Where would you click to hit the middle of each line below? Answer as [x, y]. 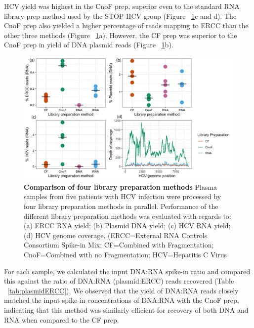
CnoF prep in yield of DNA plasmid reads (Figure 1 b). [89, 45]
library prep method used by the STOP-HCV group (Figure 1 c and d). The [120, 16]
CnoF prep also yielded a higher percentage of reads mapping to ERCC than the [126, 25]
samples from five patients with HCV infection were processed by [123, 196]
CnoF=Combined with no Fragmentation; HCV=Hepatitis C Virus [125, 254]
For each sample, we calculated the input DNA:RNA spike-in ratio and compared [127, 271]
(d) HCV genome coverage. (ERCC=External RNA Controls [116, 235]
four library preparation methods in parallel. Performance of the [121, 206]
